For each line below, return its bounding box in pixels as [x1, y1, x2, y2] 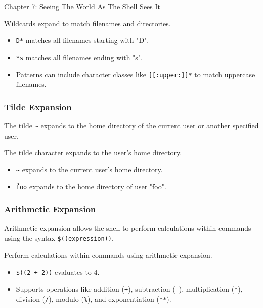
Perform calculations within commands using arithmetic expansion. [4, 249, 212, 260]
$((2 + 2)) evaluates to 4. [16, 267, 100, 277]
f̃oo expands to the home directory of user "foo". [16, 181, 166, 192]
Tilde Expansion [4, 100, 72, 113]
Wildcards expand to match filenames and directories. [4, 18, 171, 28]
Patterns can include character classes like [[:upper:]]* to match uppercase [16, 69, 255, 79]
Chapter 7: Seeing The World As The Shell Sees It [4, 1, 160, 11]
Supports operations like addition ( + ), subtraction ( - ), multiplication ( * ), [16, 283, 243, 294]
